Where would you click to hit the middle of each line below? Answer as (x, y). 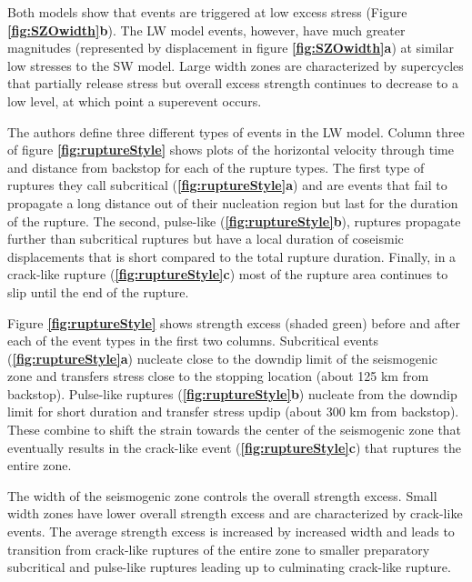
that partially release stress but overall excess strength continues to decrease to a (233, 83)
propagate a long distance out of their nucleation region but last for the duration (233, 202)
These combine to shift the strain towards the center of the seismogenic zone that (235, 430)
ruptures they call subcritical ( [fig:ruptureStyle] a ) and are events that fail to (227, 185)
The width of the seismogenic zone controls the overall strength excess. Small (222, 495)
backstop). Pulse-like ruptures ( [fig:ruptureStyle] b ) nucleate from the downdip (232, 393)
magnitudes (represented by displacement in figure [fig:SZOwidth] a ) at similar (231, 48)
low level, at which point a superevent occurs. (135, 100)
